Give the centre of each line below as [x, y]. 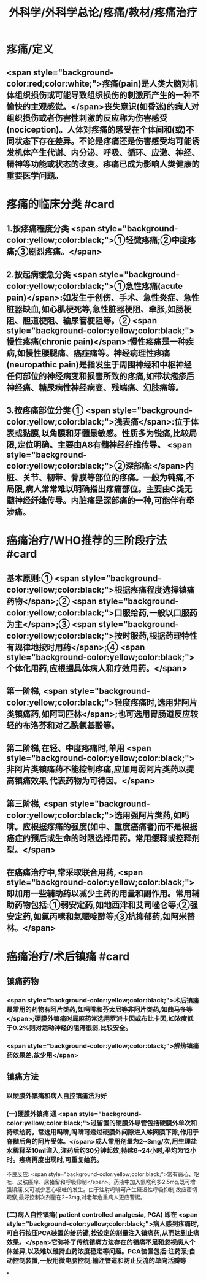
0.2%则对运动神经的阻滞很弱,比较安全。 [72, 1028]
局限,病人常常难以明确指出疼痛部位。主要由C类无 [99, 489]
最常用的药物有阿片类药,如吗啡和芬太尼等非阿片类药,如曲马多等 [100, 1009]
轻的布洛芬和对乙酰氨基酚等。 [63, 725]
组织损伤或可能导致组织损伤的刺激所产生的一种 [103, 95]
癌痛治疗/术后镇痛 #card [68, 957]
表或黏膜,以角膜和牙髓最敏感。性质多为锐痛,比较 [98, 433]
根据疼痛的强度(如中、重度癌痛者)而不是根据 [114, 827]
